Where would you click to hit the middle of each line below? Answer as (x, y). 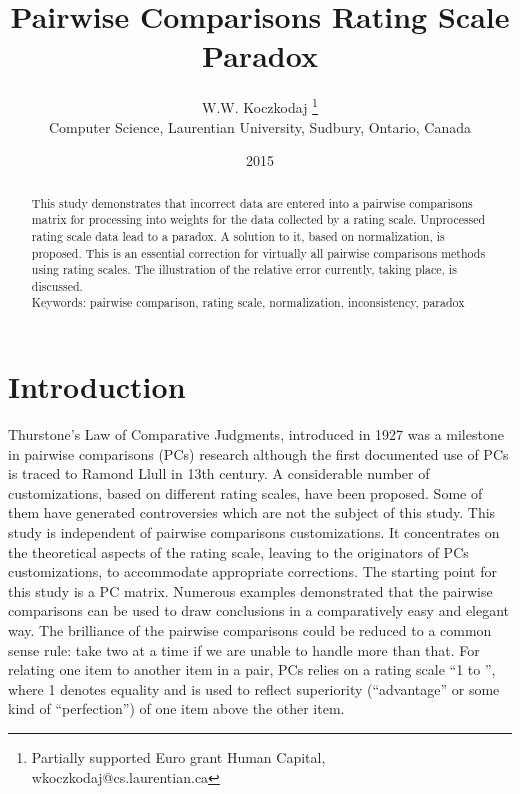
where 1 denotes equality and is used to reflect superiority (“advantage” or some (254, 688)
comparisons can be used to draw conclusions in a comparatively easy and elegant (259, 610)
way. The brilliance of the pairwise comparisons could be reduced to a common (250, 630)
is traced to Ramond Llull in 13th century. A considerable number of (219, 473)
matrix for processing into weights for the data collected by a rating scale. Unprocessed (258, 219)
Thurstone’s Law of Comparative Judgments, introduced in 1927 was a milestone (256, 434)
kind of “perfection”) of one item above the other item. (176, 708)
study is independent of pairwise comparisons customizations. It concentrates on (254, 532)
